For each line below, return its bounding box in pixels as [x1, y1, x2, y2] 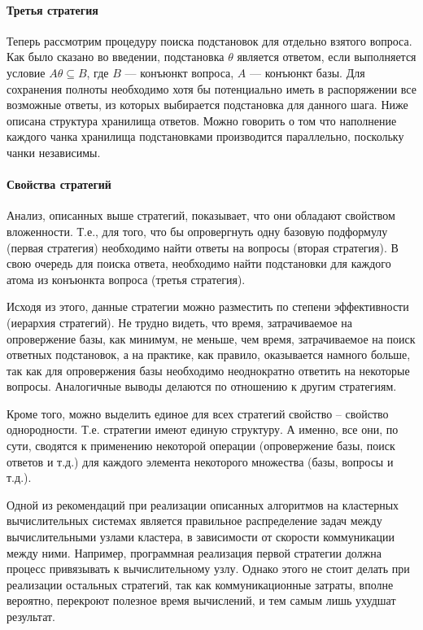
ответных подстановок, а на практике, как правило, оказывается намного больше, [7, 346, 411, 363]
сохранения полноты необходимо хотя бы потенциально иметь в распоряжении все [7, 80, 416, 97]
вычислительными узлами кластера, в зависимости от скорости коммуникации [7, 528, 395, 545]
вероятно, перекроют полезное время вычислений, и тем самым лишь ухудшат [7, 592, 396, 609]
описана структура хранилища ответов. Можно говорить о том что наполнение [7, 112, 397, 129]
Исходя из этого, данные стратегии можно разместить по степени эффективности [7, 298, 409, 315]
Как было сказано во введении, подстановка [7, 48, 225, 65]
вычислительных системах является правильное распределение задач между [7, 512, 382, 529]
